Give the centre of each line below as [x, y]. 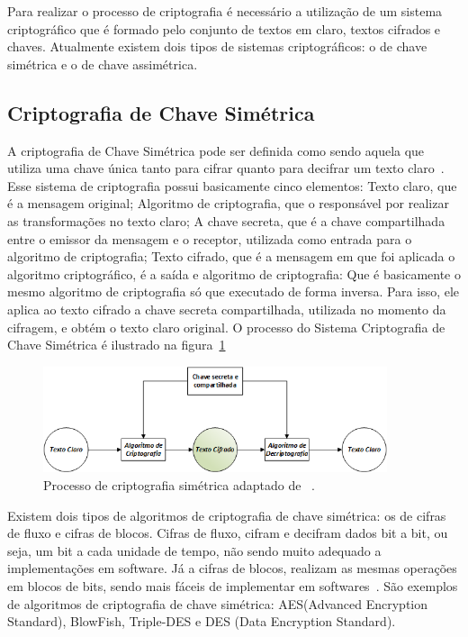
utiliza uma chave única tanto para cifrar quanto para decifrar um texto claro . [226, 168]
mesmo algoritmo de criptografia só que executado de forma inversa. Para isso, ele [234, 291]
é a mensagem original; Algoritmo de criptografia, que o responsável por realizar [228, 203]
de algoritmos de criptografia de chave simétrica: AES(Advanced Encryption [218, 603]
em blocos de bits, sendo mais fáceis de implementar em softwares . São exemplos [233, 585]
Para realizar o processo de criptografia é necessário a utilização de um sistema [225, 11]
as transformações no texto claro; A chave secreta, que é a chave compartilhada [226, 220]
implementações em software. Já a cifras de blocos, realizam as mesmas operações [232, 568]
